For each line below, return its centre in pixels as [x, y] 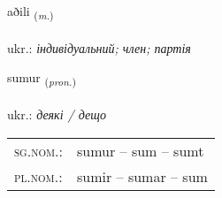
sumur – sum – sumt [141, 150]
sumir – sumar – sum [142, 176]
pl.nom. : [38, 176]
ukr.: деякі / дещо [57, 114]
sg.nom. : [38, 150]
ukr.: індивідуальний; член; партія [99, 47]
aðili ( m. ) [31, 12]
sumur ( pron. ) [42, 79]
